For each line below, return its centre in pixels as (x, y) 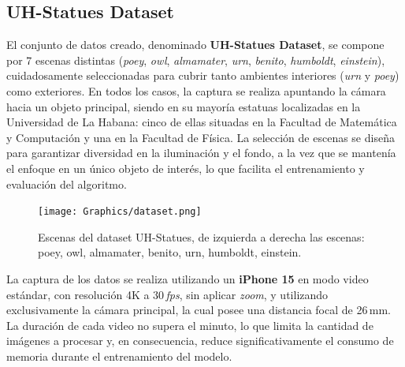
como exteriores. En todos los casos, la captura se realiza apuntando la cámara (196, 90)
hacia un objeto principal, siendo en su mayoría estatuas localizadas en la (184, 106)
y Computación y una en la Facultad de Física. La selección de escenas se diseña (201, 137)
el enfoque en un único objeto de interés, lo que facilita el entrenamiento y (186, 168)
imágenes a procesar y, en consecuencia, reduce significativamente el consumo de (200, 341)
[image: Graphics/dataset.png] (120, 212)
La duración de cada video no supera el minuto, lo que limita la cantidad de (190, 325)
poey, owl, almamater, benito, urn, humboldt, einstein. (170, 252)
